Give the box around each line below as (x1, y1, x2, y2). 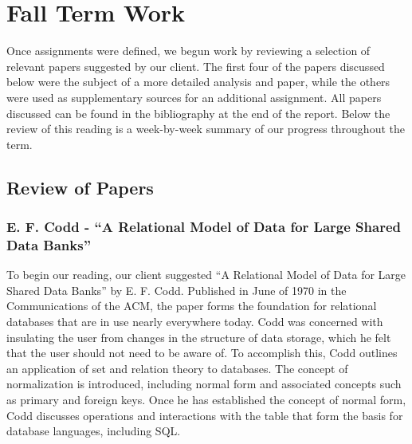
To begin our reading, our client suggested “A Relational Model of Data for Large (6, 266, 406, 283)
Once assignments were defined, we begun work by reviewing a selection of (6, 42, 371, 59)
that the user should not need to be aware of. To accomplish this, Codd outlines (6, 344, 398, 361)
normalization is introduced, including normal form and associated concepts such (6, 375, 402, 392)
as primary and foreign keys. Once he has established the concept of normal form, (6, 391, 406, 407)
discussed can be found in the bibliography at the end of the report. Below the (6, 104, 390, 121)
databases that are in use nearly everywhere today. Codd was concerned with (6, 312, 383, 329)
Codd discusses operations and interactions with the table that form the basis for (6, 407, 403, 423)
